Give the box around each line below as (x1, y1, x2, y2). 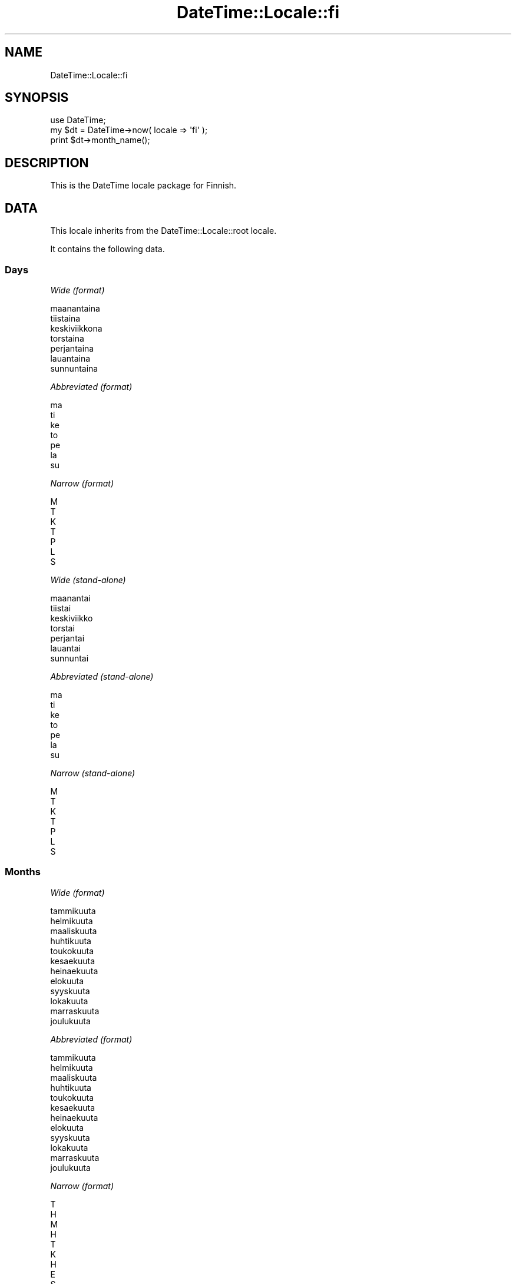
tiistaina (50, 313, 81, 323)
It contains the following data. (50, 244, 165, 254)
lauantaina (50, 353, 91, 363)
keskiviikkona (50, 323, 102, 333)
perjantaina (50, 343, 94, 353)
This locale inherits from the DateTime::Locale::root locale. (50, 226, 277, 236)
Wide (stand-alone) (50, 574, 126, 585)
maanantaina (50, 303, 100, 313)
